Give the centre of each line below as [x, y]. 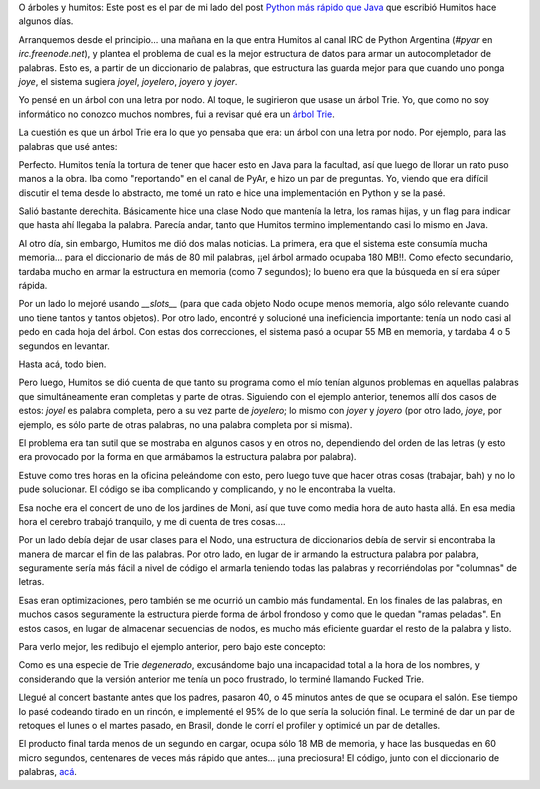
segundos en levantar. [64, 346]
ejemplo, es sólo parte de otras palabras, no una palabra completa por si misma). [185, 424]
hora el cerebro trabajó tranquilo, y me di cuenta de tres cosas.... [152, 521]
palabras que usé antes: [68, 146]
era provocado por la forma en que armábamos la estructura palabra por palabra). [187, 457]
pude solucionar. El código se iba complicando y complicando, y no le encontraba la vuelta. [207, 489]
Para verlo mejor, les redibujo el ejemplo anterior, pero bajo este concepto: [172, 647]
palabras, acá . [47, 772]
